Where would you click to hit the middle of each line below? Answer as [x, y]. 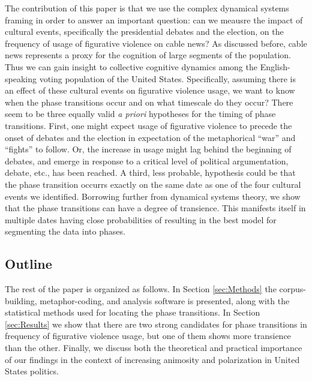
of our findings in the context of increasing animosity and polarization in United [152, 359]
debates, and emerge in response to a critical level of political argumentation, [147, 160]
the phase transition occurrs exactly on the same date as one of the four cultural [153, 184]
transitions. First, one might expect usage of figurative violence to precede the [148, 125]
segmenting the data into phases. [65, 231]
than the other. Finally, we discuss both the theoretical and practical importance [154, 348]
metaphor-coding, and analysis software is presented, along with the [165, 300]
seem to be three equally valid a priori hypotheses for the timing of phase [140, 114]
